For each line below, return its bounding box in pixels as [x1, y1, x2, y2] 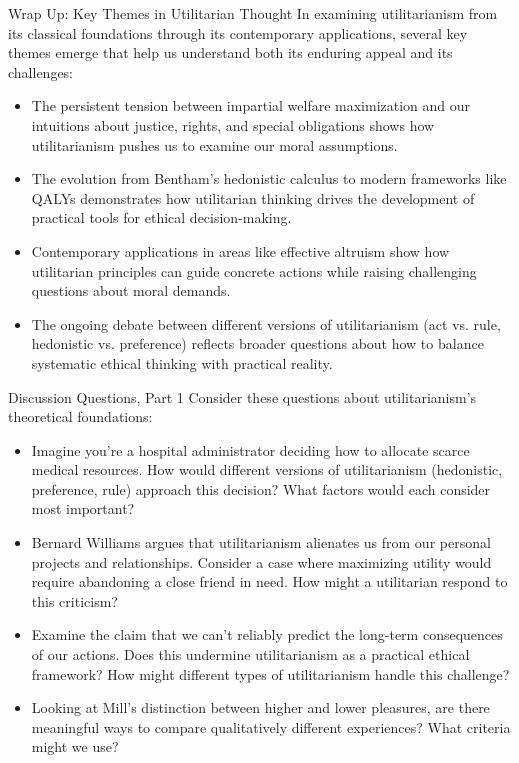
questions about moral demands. [31, 280, 231, 301]
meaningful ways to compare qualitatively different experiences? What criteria [31, 716, 511, 737]
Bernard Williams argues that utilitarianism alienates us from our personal [31, 532, 491, 553]
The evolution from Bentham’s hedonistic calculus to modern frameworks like [31, 168, 507, 189]
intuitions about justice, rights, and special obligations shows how [31, 114, 435, 135]
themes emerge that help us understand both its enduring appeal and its [8, 42, 453, 63]
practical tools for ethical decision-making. [31, 207, 292, 228]
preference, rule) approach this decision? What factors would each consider [31, 478, 491, 499]
